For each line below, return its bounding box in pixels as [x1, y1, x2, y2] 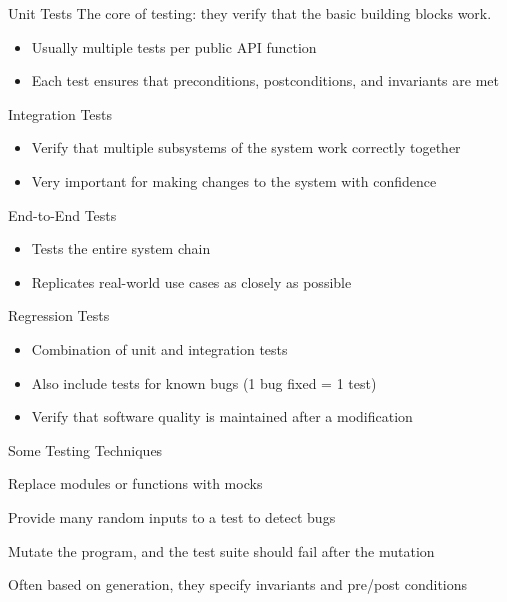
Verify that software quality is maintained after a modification [31, 406, 413, 427]
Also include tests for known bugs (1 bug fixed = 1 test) [31, 372, 377, 393]
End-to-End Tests [8, 204, 117, 225]
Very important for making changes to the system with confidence [31, 170, 437, 191]
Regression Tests [8, 305, 110, 326]
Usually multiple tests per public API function [31, 36, 317, 57]
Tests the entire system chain [31, 238, 211, 259]
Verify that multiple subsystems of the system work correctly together [31, 137, 461, 158]
